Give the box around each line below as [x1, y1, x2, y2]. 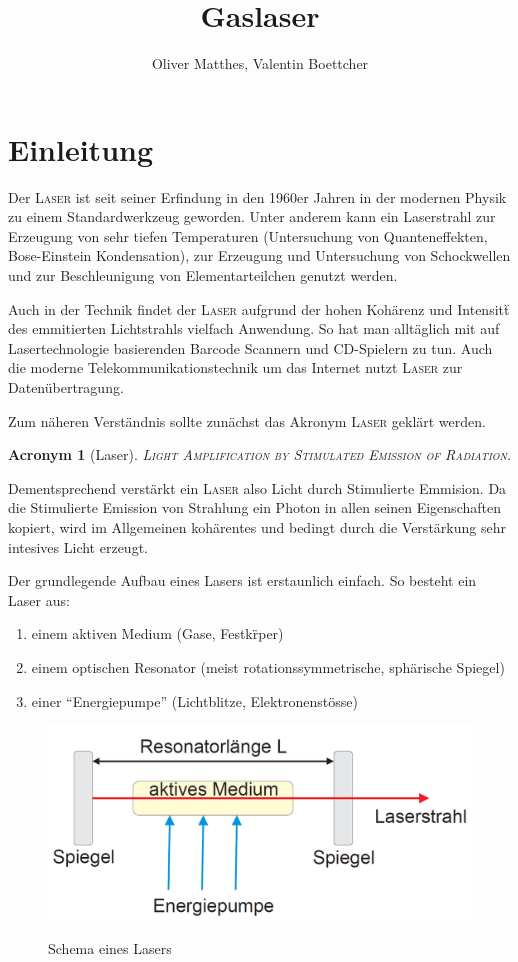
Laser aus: [8, 589, 70, 610]
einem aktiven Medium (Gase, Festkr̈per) [31, 623, 284, 644]
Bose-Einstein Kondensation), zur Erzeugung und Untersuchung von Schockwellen [8, 245, 511, 266]
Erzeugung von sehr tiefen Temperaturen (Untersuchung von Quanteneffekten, [8, 225, 488, 246]
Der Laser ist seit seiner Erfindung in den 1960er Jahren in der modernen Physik [8, 186, 507, 207]
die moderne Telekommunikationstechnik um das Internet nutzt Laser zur [8, 357, 463, 378]
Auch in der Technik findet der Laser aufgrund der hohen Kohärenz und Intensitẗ [8, 298, 510, 319]
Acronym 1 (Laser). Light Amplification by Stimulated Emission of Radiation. [8, 444, 512, 465]
